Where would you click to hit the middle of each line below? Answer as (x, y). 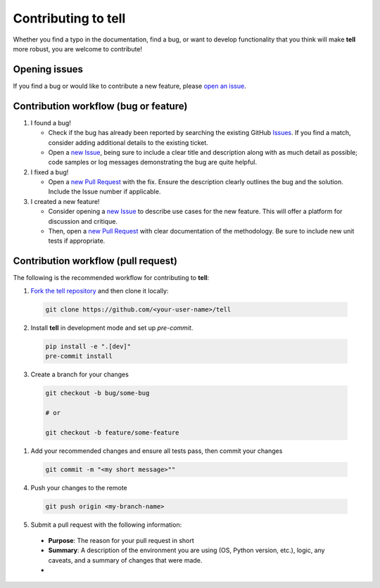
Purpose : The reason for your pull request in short (121, 540)
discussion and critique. (83, 221)
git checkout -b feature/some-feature (112, 432)
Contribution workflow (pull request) (95, 261)
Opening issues (48, 69)
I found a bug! (51, 122)
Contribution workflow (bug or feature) (100, 106)
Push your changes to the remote (79, 487)
